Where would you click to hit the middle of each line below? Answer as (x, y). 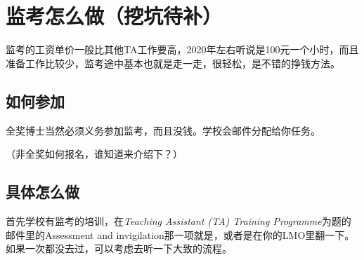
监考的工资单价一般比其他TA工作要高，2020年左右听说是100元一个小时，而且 (182, 49)
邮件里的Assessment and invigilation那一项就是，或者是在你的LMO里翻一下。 (180, 234)
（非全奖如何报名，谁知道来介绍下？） (94, 154)
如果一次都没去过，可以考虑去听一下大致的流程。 (119, 248)
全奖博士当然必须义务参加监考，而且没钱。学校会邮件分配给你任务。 (163, 130)
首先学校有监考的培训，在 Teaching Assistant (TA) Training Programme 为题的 (178, 220)
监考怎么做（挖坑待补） (114, 16)
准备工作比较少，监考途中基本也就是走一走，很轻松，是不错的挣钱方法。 (173, 63)
